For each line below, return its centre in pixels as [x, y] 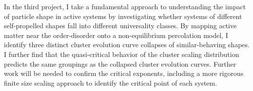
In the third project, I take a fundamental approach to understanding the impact [125, 6]
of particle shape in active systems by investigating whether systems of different [123, 16]
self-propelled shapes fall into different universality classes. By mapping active [120, 26]
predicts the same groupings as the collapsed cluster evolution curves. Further [120, 64]
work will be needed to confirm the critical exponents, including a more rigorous [124, 73]
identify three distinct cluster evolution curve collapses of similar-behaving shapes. [127, 45]
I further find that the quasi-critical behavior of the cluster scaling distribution [122, 54]
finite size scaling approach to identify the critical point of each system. [111, 82]
